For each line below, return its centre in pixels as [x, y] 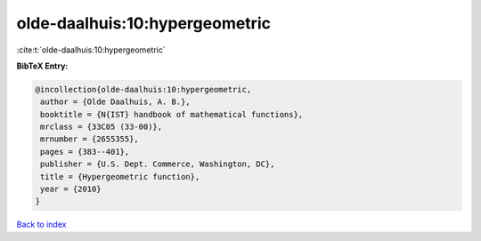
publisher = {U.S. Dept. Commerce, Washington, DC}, [158, 164]
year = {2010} [71, 189]
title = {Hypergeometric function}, [120, 177]
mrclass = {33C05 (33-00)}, [102, 127]
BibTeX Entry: [42, 66]
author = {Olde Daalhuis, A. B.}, [115, 102]
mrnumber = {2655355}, [90, 139]
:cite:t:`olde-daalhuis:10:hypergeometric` [91, 50]
